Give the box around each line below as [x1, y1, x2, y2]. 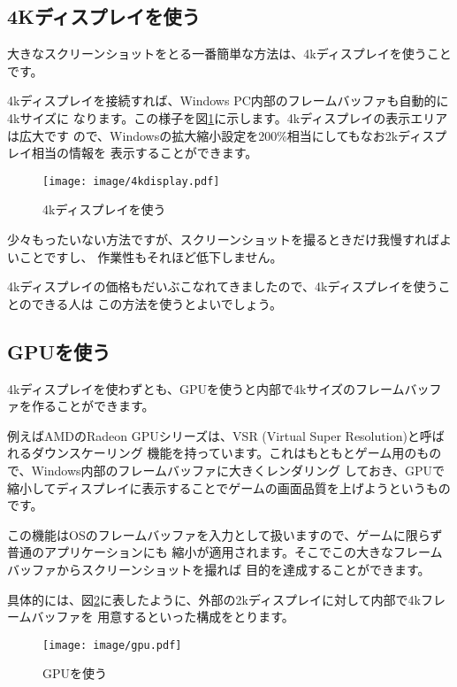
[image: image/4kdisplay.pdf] [42, 174, 220, 188]
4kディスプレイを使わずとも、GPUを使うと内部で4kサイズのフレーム [7, 379, 405, 398]
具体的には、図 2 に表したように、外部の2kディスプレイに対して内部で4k [7, 590, 421, 608]
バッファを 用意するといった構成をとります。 [31, 607, 294, 626]
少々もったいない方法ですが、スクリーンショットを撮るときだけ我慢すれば [7, 230, 440, 249]
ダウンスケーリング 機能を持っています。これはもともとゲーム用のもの [31, 444, 442, 462]
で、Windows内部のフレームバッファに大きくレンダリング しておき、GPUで [7, 460, 445, 479]
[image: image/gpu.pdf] [42, 638, 182, 652]
